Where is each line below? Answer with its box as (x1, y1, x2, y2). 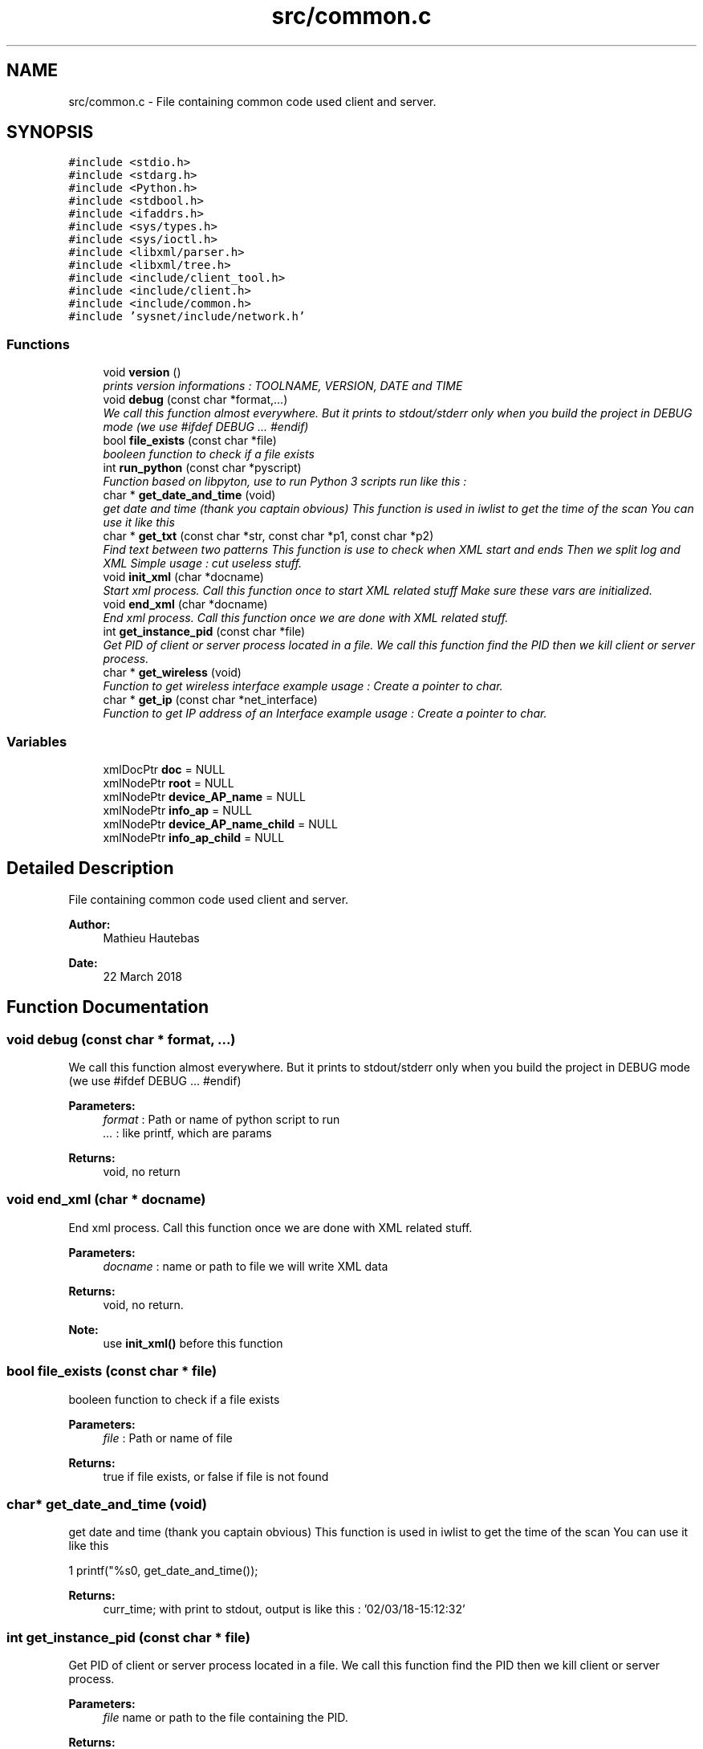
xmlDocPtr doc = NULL (103, 762, 226, 776)
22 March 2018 (103, 969, 182, 983)
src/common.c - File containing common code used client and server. (68, 94, 437, 108)
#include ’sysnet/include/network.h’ (68, 310, 306, 323)
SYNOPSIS (6, 122, 94, 143)
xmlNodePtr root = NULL (103, 775, 234, 790)
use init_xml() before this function (103, 1336, 283, 1350)
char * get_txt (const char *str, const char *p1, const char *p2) (103, 529, 434, 543)
